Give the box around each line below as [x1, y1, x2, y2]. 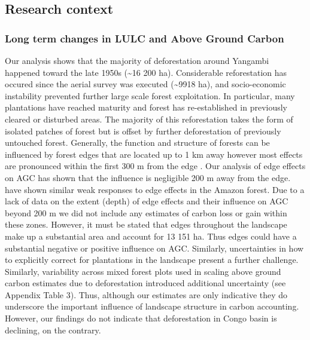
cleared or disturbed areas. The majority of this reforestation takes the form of [5, 112, 293, 125]
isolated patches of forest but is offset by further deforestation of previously [5, 124, 281, 137]
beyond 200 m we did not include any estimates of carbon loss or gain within [5, 206, 287, 219]
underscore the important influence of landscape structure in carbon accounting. [5, 300, 299, 313]
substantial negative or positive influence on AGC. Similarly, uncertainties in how [5, 241, 304, 254]
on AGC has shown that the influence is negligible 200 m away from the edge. [5, 171, 291, 183]
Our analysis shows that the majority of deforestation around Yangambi [5, 54, 269, 66]
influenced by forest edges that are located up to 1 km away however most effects [5, 148, 303, 160]
